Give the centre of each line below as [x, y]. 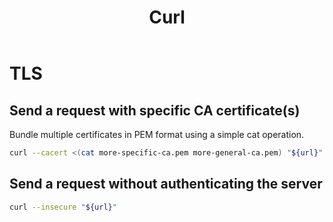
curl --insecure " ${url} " [63, 207]
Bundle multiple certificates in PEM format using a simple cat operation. [157, 134]
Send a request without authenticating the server [166, 184]
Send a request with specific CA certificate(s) [155, 110]
